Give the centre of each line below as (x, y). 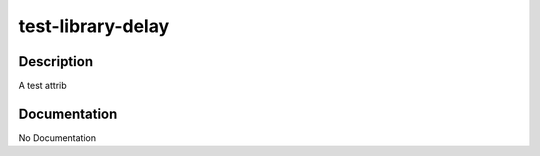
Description (56, 61)
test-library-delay (94, 26)
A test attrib (42, 86)
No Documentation (57, 137)
